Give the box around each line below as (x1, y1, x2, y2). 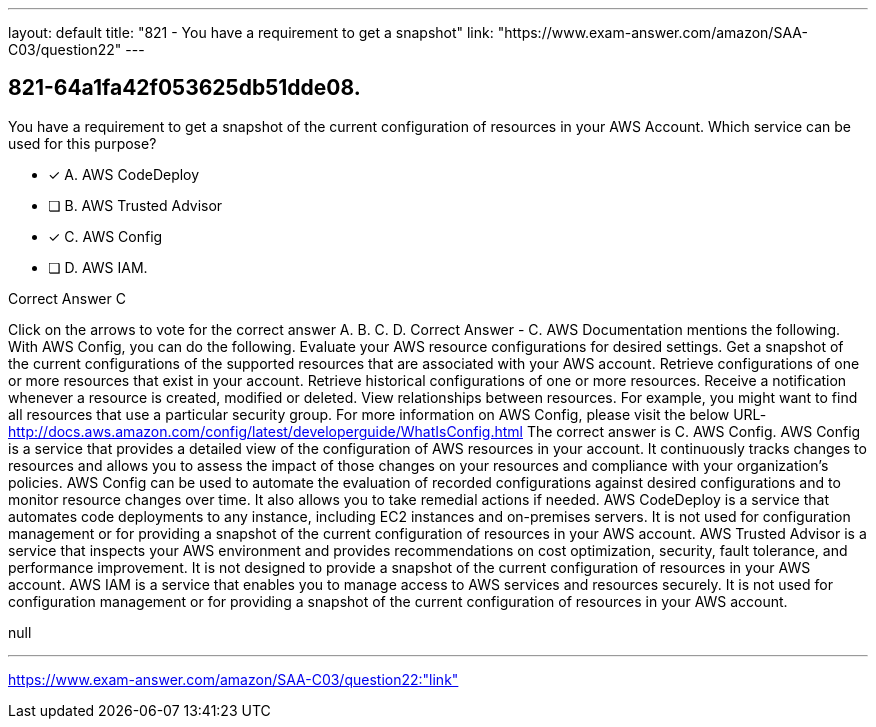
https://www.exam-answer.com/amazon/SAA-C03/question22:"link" (8, 670, 459, 688)
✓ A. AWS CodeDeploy (48, 165, 200, 183)
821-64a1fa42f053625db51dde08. (8, 75, 361, 101)
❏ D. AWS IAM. (48, 258, 148, 276)
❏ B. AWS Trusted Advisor (48, 196, 223, 214)
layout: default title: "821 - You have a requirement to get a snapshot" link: (8, 24, 494, 41)
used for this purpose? (8, 134, 157, 152)
